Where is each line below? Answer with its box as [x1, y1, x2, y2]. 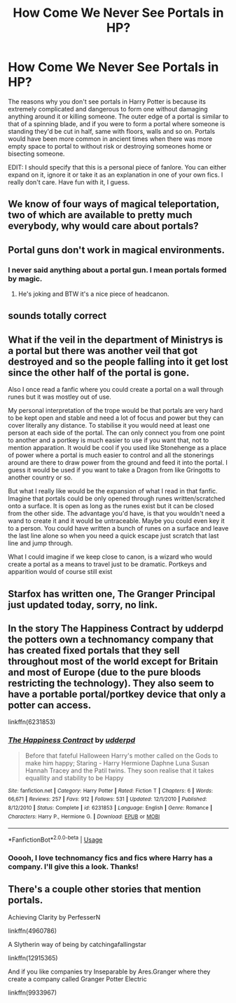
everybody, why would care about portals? [8, 220, 199, 232]
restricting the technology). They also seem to [8, 678, 214, 689]
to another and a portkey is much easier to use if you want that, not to [8, 436, 209, 444]
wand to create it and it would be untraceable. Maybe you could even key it [8, 517, 225, 525]
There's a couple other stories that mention [8, 883, 202, 895]
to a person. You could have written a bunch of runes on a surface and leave [8, 524, 229, 533]
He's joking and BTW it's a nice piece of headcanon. [18, 289, 169, 299]
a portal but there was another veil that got [8, 345, 198, 357]
